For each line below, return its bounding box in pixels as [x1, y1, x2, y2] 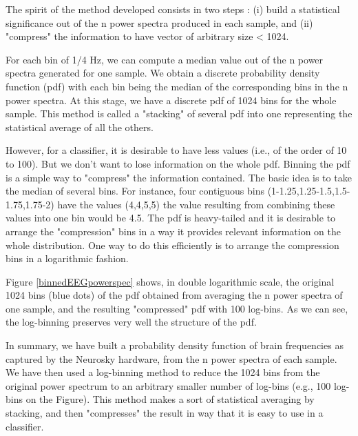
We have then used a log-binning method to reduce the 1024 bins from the [6, 365, 320, 379]
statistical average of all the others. [6, 119, 154, 134]
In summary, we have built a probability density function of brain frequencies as [6, 338, 344, 353]
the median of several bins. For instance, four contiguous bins [6, 184, 264, 198]
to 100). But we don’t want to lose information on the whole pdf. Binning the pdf [6, 156, 350, 170]
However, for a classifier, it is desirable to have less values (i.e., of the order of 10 [6, 143, 347, 157]
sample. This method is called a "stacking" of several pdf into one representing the [6, 106, 352, 121]
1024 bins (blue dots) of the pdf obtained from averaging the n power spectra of [6, 288, 343, 302]
